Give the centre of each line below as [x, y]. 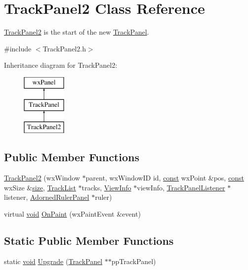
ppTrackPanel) [134, 261]
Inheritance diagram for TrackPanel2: [61, 65]
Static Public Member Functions [89, 240]
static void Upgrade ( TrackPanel [53, 261]
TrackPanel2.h [64, 48]
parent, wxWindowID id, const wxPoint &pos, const [165, 178]
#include [18, 48]
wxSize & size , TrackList [40, 187]
